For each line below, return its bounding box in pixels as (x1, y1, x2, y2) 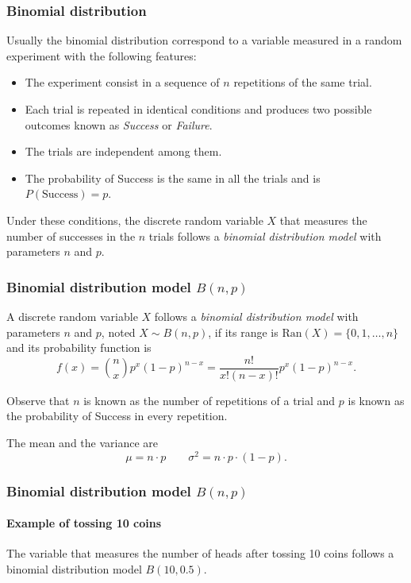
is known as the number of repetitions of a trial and (83, 392, 336, 408)
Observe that (6, 392, 70, 408)
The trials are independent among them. (25, 143, 222, 160)
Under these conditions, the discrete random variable (6, 211, 263, 228)
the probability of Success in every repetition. (6, 407, 228, 424)
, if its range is (208, 323, 278, 340)
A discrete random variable (6, 307, 138, 324)
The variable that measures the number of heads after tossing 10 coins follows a (6, 545, 394, 562)
